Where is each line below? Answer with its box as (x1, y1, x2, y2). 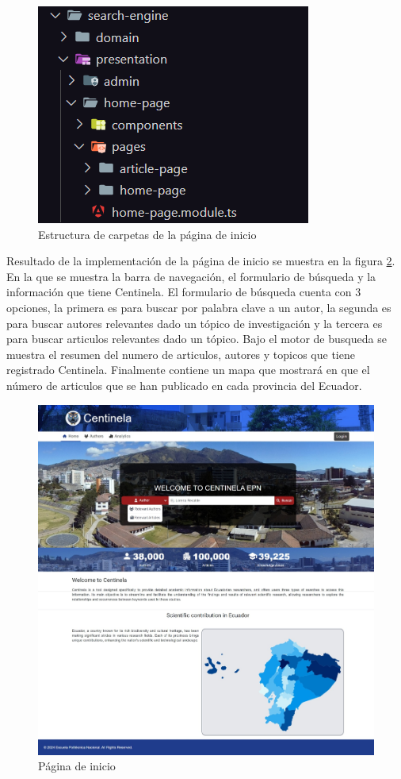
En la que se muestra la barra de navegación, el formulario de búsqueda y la (6, 268, 376, 284)
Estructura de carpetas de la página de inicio (38, 226, 257, 242)
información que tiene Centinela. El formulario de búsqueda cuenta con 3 (6, 283, 361, 300)
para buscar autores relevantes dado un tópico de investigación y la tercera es (6, 314, 383, 331)
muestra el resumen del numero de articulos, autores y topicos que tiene (6, 345, 355, 362)
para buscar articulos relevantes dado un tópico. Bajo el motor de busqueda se (6, 330, 387, 347)
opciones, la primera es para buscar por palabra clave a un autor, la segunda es (6, 299, 391, 315)
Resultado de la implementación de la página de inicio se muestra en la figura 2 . (6, 253, 395, 269)
